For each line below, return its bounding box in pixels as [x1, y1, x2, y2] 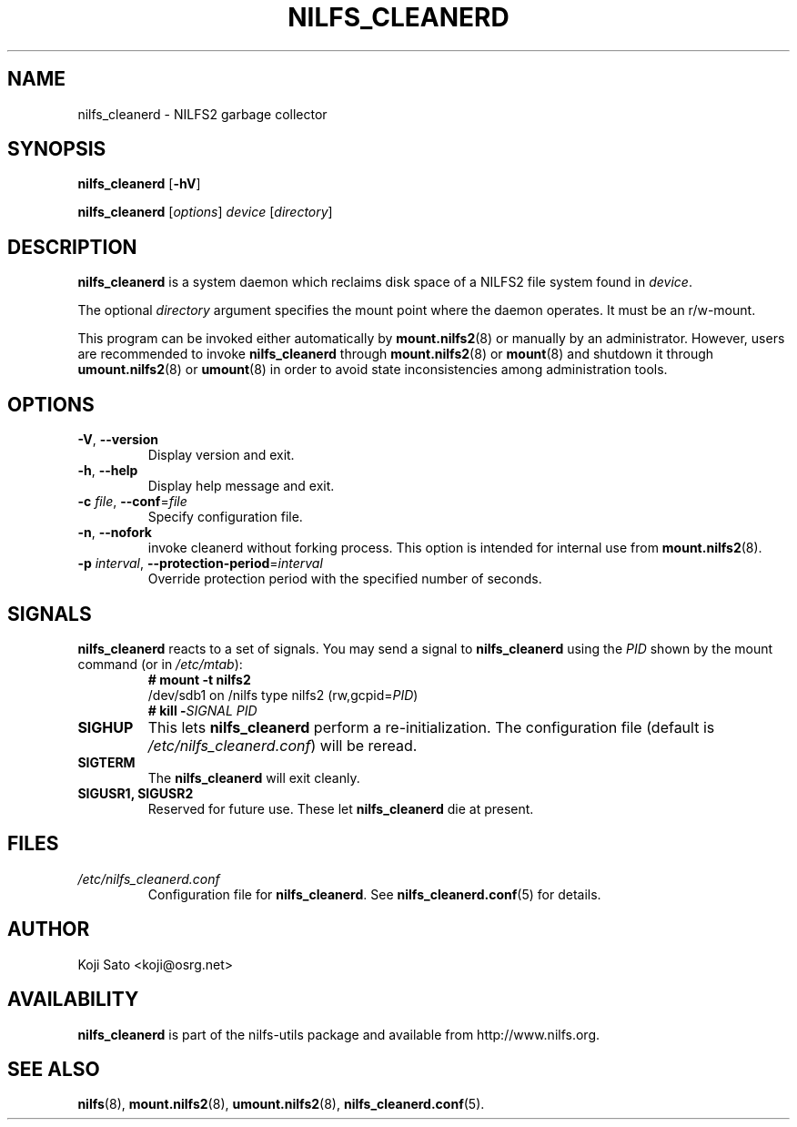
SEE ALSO [7, 1057, 100, 1081]
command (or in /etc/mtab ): [77, 655, 243, 672]
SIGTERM [77, 754, 136, 770]
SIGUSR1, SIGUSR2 [77, 785, 194, 801]
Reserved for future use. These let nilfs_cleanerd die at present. [147, 800, 534, 817]
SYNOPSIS [7, 137, 106, 161]
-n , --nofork [77, 524, 152, 541]
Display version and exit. [147, 447, 295, 463]
